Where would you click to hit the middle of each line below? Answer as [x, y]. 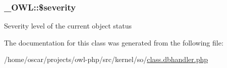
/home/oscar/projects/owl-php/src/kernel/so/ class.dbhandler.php [106, 59]
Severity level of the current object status [68, 26]
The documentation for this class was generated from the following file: [114, 42]
